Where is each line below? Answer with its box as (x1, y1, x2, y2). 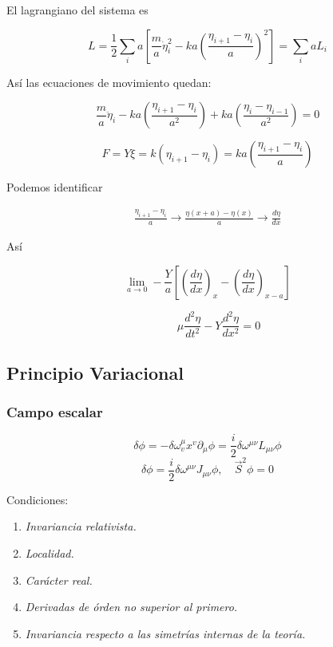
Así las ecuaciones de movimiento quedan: (6, 73, 212, 90)
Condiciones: (6, 491, 69, 507)
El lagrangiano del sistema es (6, 2, 149, 18)
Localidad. (25, 545, 74, 562)
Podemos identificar (6, 179, 103, 195)
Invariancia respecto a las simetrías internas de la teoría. (25, 625, 306, 641)
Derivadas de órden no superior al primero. (25, 598, 238, 615)
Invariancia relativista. (25, 518, 137, 535)
